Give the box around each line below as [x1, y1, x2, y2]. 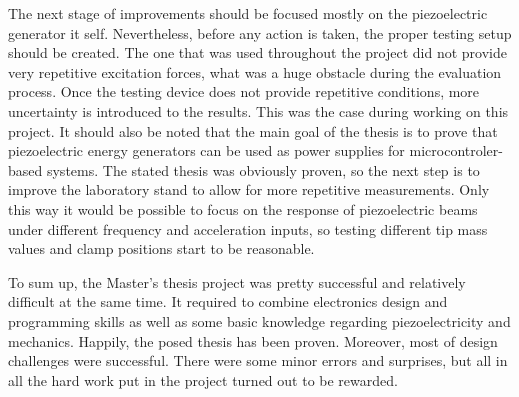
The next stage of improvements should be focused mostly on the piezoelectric [8, 3, 488, 23]
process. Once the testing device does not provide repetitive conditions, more [8, 81, 480, 102]
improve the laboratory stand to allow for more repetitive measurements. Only [8, 179, 490, 200]
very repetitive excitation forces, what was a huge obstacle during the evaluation [8, 61, 502, 82]
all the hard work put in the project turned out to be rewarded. [8, 369, 398, 390]
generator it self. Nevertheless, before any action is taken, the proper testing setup [8, 22, 512, 43]
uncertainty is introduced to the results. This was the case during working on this [8, 100, 509, 121]
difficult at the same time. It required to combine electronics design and [8, 291, 448, 312]
